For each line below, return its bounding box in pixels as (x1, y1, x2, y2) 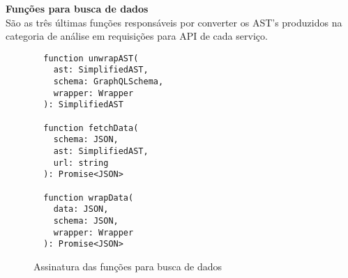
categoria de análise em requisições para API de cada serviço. (6, 29, 268, 43)
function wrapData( (43, 192, 134, 203)
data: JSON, (53, 204, 109, 215)
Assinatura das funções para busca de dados (33, 258, 222, 273)
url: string (53, 157, 109, 168)
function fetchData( (43, 123, 139, 133)
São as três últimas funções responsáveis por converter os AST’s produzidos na (6, 15, 342, 29)
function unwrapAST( (43, 53, 139, 63)
